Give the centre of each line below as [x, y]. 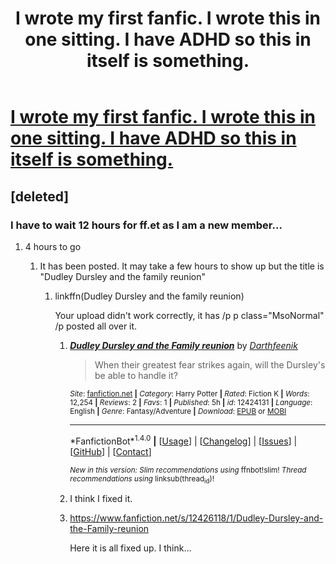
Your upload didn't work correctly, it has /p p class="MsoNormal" [189, 315]
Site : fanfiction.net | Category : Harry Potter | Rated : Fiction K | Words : [189, 393]
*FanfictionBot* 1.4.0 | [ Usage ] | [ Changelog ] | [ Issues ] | [183, 440]
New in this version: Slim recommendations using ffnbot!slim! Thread [188, 470]
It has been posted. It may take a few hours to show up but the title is [182, 266]
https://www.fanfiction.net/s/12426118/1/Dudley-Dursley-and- [196, 518]
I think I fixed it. [101, 498]
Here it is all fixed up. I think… [130, 548]
